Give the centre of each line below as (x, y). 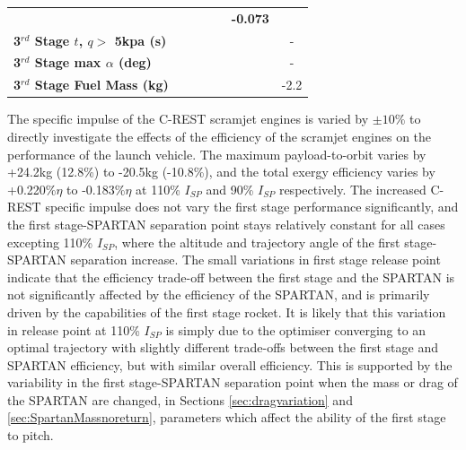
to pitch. (31, 435)
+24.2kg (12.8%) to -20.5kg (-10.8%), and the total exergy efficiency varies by (221, 172)
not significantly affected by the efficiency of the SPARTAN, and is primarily (219, 294)
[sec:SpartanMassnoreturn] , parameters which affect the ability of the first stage (227, 417)
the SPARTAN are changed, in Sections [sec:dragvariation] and (180, 399)
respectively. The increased (352, 189)
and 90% (230, 189)
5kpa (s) (141, 40)
